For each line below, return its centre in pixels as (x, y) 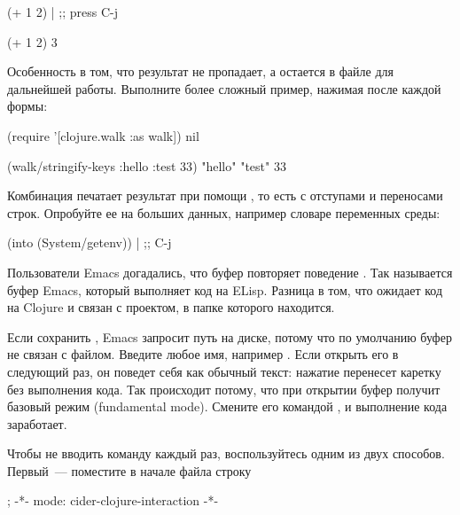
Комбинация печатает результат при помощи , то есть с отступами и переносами (225, 195)
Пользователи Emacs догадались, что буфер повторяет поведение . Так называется (230, 272)
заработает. (37, 423)
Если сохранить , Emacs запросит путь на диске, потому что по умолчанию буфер (230, 336)
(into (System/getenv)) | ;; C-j (90, 242)
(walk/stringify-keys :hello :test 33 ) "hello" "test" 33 (147, 165)
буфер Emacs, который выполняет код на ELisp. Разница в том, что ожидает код (225, 289)
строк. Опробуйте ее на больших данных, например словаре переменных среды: (224, 212)
